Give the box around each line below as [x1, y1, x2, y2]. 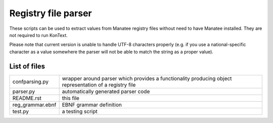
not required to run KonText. [9, 32, 68, 38]
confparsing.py [12, 78, 49, 85]
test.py [12, 108, 29, 115]
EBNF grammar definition [62, 101, 122, 108]
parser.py [12, 88, 35, 95]
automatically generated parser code [62, 88, 150, 95]
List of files [9, 62, 45, 70]
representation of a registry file [62, 81, 136, 88]
